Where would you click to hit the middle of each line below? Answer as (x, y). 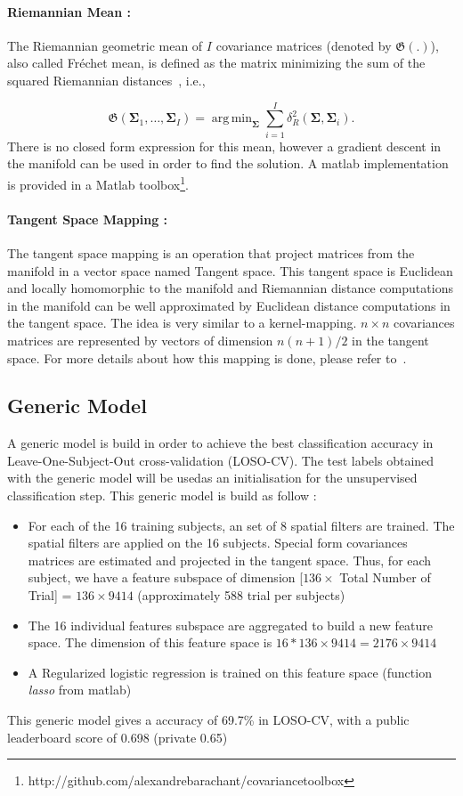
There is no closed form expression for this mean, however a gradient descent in (224, 146)
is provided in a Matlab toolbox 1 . (98, 183)
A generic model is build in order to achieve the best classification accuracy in (220, 443)
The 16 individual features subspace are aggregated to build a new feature (231, 625)
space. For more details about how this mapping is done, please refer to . (207, 357)
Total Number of (385, 577)
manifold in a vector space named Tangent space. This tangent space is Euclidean (230, 270)
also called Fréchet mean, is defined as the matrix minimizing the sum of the (216, 63)
